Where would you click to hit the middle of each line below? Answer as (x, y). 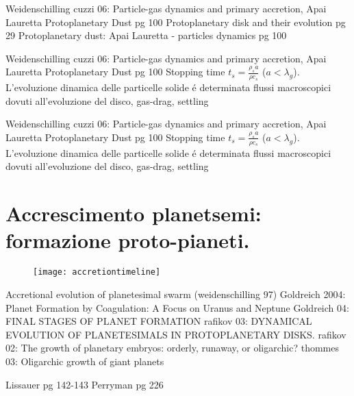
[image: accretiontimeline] (97, 272)
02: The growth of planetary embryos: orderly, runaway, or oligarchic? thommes (172, 348)
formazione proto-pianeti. (128, 240)
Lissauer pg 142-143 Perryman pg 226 (85, 384)
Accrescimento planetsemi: (134, 213)
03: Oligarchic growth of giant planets (85, 361)
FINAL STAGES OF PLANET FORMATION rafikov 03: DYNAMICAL (159, 321)
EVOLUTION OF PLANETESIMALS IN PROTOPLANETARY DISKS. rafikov (176, 334)
